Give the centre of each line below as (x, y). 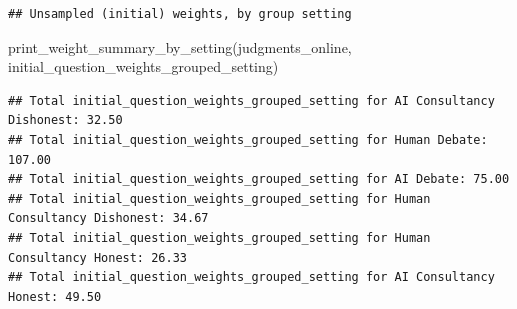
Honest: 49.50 (55, 296)
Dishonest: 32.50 (65, 120)
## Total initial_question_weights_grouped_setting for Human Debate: (248, 139)
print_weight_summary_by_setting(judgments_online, (180, 46)
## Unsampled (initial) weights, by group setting (180, 14)
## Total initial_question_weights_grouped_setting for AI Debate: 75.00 (259, 179)
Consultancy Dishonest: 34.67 (108, 218)
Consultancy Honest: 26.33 (97, 257)
